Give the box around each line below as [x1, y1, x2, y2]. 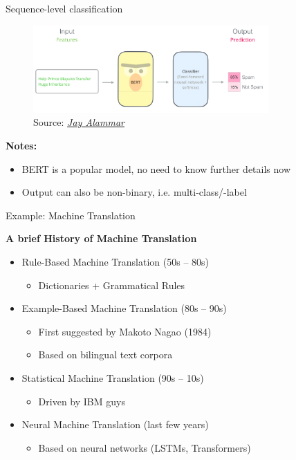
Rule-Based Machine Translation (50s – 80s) [21, 254, 210, 268]
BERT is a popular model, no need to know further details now [21, 161, 291, 176]
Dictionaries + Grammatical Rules [38, 277, 185, 292]
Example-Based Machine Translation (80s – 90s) [21, 301, 227, 315]
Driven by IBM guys [38, 394, 125, 408]
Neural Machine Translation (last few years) [21, 417, 209, 432]
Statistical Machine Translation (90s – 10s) [21, 370, 204, 385]
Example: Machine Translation [6, 208, 136, 222]
